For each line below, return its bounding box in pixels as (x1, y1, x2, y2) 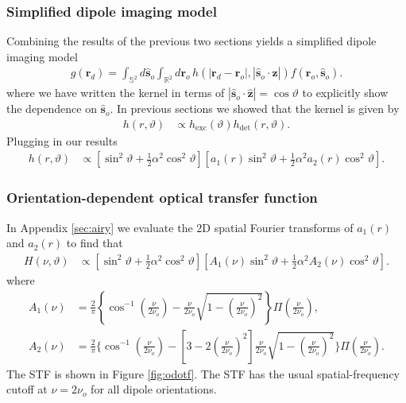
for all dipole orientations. (91, 381, 217, 397)
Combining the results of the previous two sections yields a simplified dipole (6, 33, 377, 49)
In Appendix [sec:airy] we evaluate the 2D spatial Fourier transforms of (6, 219, 354, 235)
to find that (66, 234, 123, 251)
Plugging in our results (6, 132, 118, 149)
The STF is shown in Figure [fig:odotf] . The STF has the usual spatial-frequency (6, 365, 400, 382)
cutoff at (6, 381, 48, 397)
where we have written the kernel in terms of (6, 84, 225, 101)
